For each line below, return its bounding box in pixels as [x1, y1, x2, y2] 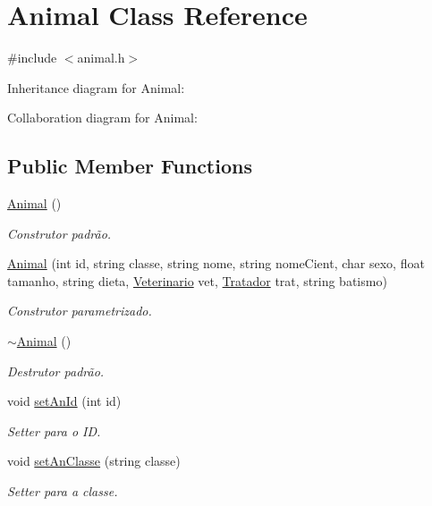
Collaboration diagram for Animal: [7, 108, 198, 127]
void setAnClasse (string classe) [7, 451, 181, 470]
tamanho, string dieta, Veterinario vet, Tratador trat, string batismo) [7, 271, 387, 290]
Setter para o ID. [7, 421, 101, 440]
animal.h [77, 48, 125, 67]
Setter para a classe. [7, 482, 118, 501]
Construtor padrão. [7, 223, 112, 242]
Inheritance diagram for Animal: [7, 78, 185, 97]
